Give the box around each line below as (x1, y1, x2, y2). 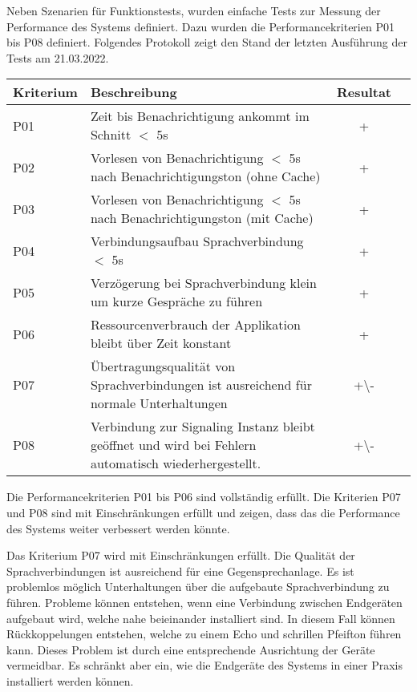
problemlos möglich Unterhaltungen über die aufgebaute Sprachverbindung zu (6, 578, 390, 595)
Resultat (336, 83, 391, 102)
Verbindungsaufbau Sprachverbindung (90, 232, 304, 251)
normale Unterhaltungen (90, 394, 228, 413)
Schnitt (90, 125, 132, 144)
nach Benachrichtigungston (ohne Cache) (90, 167, 321, 186)
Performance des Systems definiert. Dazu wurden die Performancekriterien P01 (6, 18, 395, 34)
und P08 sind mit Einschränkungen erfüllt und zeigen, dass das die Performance (6, 504, 400, 520)
